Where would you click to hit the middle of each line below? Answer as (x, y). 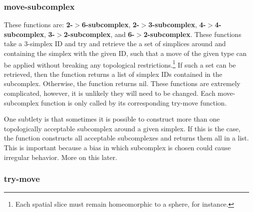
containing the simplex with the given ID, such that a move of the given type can (125, 53)
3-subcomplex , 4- (177, 25)
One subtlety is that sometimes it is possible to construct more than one (112, 119)
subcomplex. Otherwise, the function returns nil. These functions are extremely (122, 83)
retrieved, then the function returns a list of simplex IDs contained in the (113, 74)
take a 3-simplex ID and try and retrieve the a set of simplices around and (115, 44)
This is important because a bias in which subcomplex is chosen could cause (117, 147)
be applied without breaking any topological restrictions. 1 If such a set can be (120, 64)
